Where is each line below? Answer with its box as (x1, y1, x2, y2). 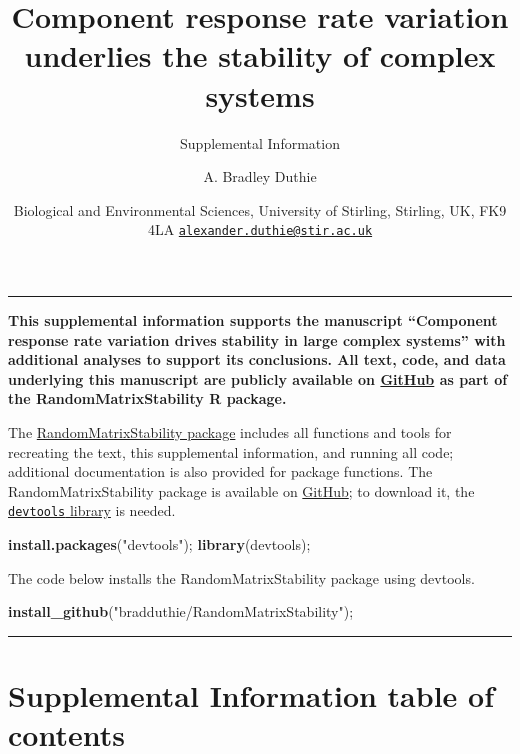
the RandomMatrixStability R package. (8, 388, 287, 409)
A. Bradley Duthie (203, 166, 317, 187)
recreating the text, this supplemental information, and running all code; (8, 441, 454, 462)
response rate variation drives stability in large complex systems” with (8, 329, 506, 350)
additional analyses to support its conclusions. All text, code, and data (8, 349, 506, 370)
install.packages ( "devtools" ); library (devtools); (8, 533, 311, 554)
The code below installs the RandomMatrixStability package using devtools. (8, 567, 475, 588)
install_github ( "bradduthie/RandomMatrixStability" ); (8, 601, 354, 622)
